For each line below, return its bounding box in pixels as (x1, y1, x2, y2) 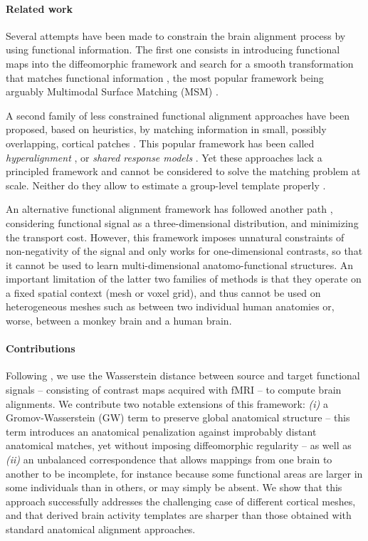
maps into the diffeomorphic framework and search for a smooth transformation (6, 56, 354, 70)
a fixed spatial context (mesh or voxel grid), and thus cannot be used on (6, 285, 321, 300)
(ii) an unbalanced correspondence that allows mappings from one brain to (6, 452, 332, 467)
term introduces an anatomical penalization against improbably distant (6, 424, 317, 438)
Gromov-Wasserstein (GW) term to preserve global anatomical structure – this (6, 410, 350, 425)
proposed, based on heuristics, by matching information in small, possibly (6, 122, 327, 137)
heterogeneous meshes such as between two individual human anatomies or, (6, 299, 335, 314)
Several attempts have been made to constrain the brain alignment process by (6, 28, 346, 43)
